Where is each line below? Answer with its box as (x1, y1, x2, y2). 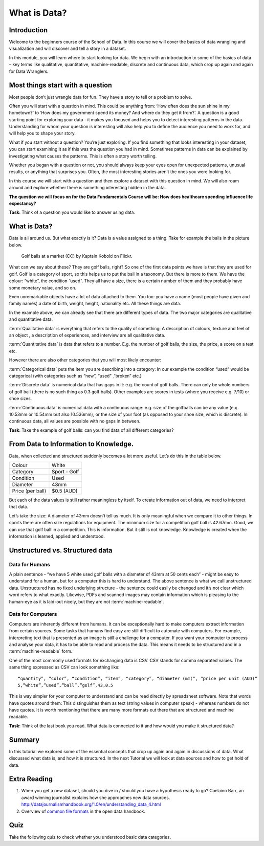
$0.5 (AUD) (51, 487, 78, 494)
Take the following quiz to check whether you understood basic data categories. (9, 834, 171, 840)
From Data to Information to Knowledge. (9, 440, 134, 448)
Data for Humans (9, 561, 50, 568)
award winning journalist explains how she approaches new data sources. (21, 795, 170, 801)
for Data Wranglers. (9, 68, 49, 74)
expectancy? (9, 200, 36, 206)
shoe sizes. (9, 396, 32, 401)
